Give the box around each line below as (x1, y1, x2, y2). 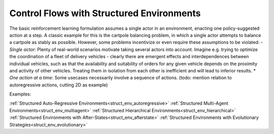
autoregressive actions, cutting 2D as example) (9, 81, 108, 88)
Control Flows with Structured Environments (9, 8, 201, 19)
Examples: (9, 91, 31, 97)
